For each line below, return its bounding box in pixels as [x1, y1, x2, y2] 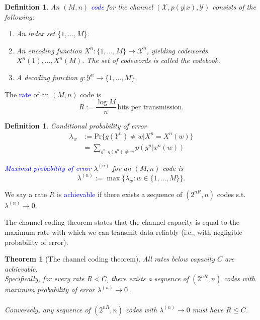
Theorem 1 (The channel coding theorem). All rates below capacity [5, 253, 215, 264]
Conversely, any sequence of [5, 304, 91, 314]
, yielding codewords [146, 45, 208, 55]
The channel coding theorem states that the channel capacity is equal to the [5, 217, 239, 227]
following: [5, 11, 35, 22]
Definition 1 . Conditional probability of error [5, 120, 147, 131]
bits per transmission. [117, 103, 184, 111]
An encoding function [16, 45, 82, 55]
